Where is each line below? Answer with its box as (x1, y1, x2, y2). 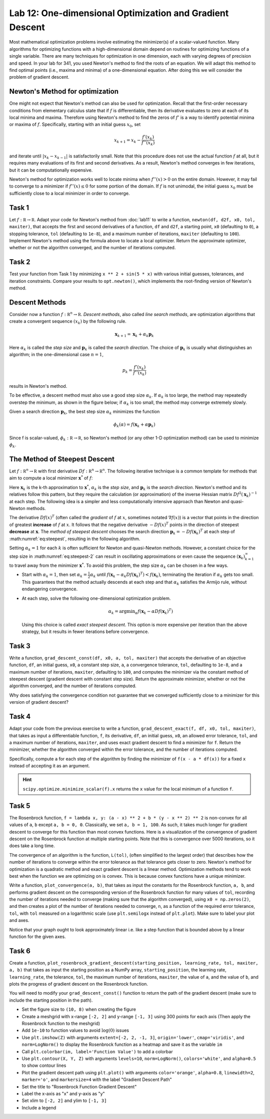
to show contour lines (21, 1062, 66, 1068)
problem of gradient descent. (9, 74, 69, 80)
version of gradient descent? (9, 699, 68, 705)
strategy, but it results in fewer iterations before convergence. (21, 628, 149, 634)
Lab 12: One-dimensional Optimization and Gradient (9, 8, 229, 19)
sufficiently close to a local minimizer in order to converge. (9, 190, 130, 196)
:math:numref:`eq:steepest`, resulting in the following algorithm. (9, 536, 140, 542)
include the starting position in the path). (9, 997, 93, 1003)
